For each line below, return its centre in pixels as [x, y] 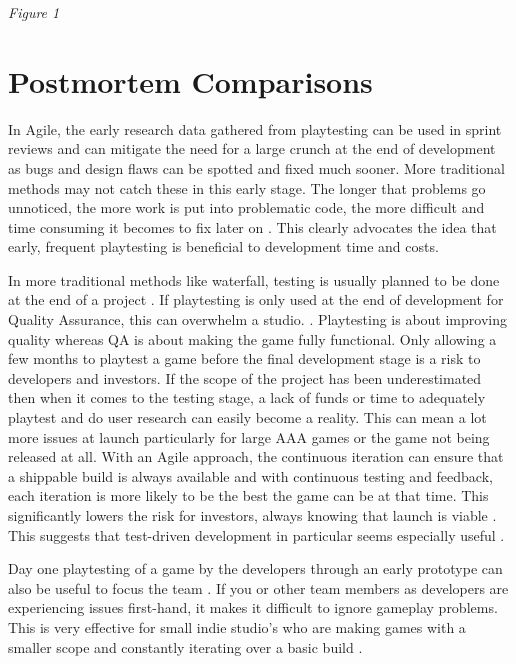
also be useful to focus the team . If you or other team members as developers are [258, 587]
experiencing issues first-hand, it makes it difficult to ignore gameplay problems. [253, 607]
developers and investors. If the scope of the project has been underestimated [245, 377]
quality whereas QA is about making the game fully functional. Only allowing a [252, 338]
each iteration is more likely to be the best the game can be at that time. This [248, 495]
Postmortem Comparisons [190, 80]
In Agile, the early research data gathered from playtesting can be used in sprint [255, 128]
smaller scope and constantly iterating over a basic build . [185, 646]
